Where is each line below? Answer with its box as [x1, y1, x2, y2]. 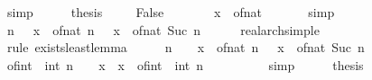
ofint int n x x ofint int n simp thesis [6, 55, 364, 74]
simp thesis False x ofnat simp [6, 3, 335, 21]
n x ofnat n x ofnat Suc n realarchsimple [6, 20, 320, 39]
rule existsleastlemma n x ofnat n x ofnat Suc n [6, 38, 365, 57]
